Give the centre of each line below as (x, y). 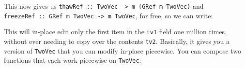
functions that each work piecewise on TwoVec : (73, 60)
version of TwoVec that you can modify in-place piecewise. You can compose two (123, 50)
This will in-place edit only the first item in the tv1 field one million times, (115, 32)
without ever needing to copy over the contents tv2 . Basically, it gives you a (117, 41)
